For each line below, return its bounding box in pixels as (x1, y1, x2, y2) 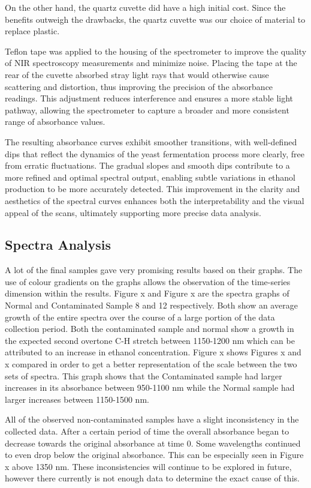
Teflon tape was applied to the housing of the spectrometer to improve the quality (5, 44, 307, 57)
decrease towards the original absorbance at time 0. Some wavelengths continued (5, 436, 301, 449)
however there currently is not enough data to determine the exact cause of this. (5, 472, 300, 484)
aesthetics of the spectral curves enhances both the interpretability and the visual (5, 194, 304, 206)
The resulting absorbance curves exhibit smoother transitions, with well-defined (5, 135, 297, 148)
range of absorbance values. (5, 115, 105, 128)
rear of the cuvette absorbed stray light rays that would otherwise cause (5, 68, 269, 80)
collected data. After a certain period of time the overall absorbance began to (5, 425, 289, 438)
